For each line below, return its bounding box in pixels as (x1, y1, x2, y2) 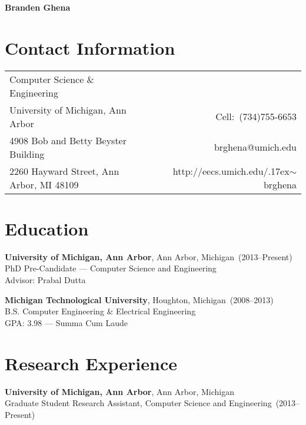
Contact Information (5, 35, 175, 59)
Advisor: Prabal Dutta (5, 274, 86, 286)
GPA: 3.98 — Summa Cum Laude (5, 316, 128, 328)
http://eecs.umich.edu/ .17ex (172, 164, 290, 178)
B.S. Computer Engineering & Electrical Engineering (5, 305, 196, 317)
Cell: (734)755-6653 (215, 109, 297, 124)
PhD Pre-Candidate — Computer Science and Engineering (5, 262, 217, 274)
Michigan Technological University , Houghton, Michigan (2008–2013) (5, 293, 274, 306)
